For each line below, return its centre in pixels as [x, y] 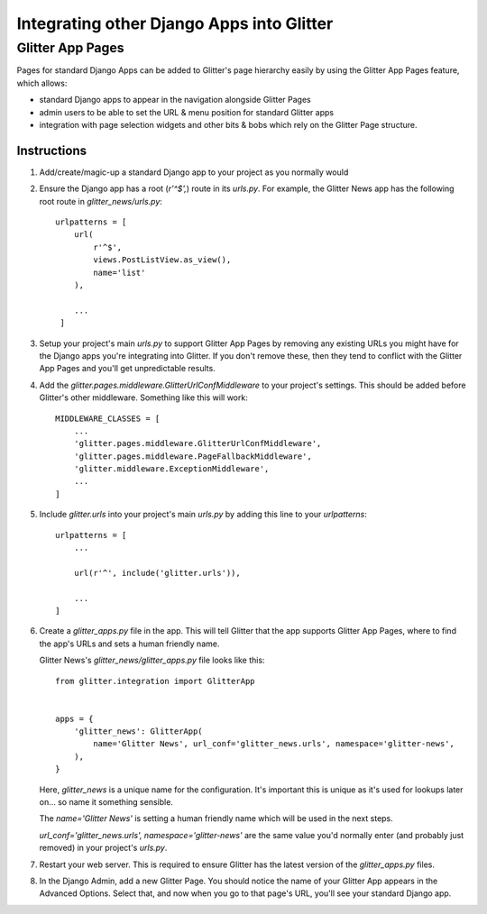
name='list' [119, 272]
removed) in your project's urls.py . [103, 848]
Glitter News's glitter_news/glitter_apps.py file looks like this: [152, 660]
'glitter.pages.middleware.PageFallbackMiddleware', [193, 456]
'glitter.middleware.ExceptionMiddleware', [171, 469]
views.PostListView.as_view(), [162, 260]
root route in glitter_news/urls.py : [101, 201]
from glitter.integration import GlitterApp [156, 681]
